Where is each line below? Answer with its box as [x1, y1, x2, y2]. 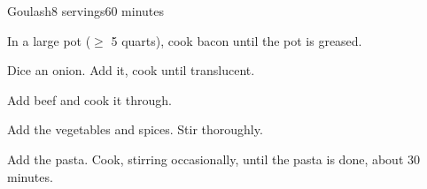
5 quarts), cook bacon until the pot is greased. [111, 31, 362, 49]
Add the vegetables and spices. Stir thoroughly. [7, 120, 263, 139]
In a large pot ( [7, 31, 91, 49]
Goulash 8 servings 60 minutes [7, 2, 165, 19]
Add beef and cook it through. [7, 90, 172, 109]
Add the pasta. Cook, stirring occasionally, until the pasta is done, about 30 [7, 149, 421, 168]
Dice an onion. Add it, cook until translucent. [7, 61, 255, 79]
